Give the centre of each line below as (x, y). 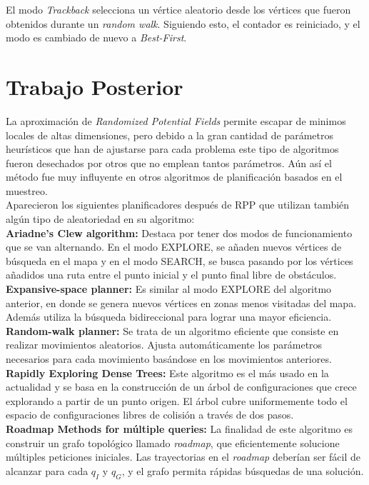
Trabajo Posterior (95, 86)
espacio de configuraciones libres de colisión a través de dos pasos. (150, 415)
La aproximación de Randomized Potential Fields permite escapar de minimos (176, 120)
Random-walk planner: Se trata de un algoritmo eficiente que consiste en (172, 330)
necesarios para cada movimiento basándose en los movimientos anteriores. (169, 359)
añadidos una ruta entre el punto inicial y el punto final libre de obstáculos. (171, 275)
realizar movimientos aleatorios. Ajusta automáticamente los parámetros (164, 345)
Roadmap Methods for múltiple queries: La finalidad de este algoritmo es (179, 428)
